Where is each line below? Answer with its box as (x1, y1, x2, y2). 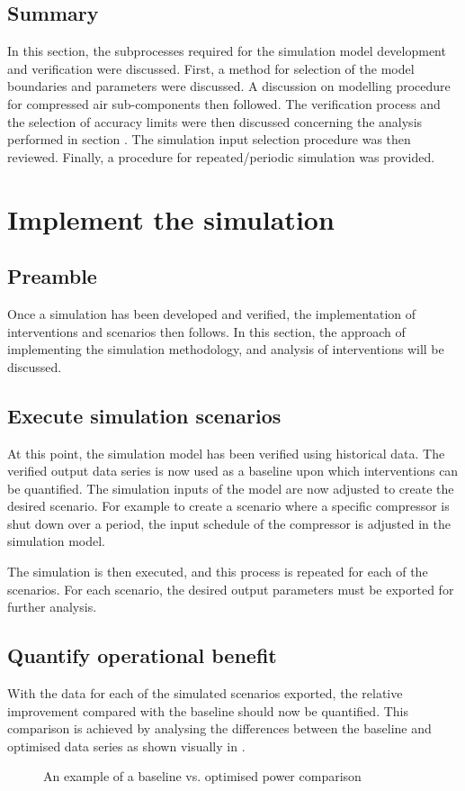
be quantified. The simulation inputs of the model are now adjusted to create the (7, 478, 454, 497)
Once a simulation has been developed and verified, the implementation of (7, 304, 416, 323)
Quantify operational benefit (7, 641, 277, 669)
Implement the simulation (7, 200, 335, 237)
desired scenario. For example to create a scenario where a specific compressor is (7, 496, 450, 515)
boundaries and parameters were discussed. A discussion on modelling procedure (7, 77, 451, 95)
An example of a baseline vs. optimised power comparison (43, 767, 362, 786)
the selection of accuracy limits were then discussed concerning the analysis (7, 112, 423, 131)
